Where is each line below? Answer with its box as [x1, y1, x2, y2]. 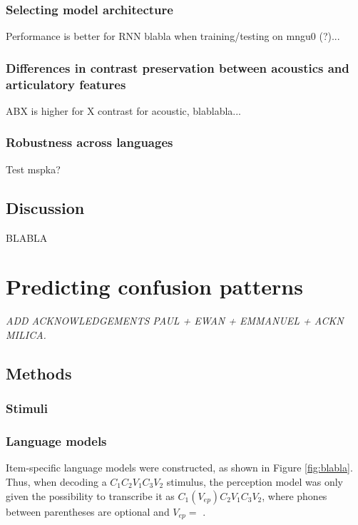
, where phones [262, 488, 327, 503]
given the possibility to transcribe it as [6, 488, 175, 503]
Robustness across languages [6, 133, 173, 151]
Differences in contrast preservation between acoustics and [6, 58, 349, 76]
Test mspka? [6, 161, 61, 176]
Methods [6, 362, 72, 384]
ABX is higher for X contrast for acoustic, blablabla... [6, 103, 241, 118]
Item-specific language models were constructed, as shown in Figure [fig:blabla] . [6, 460, 353, 475]
